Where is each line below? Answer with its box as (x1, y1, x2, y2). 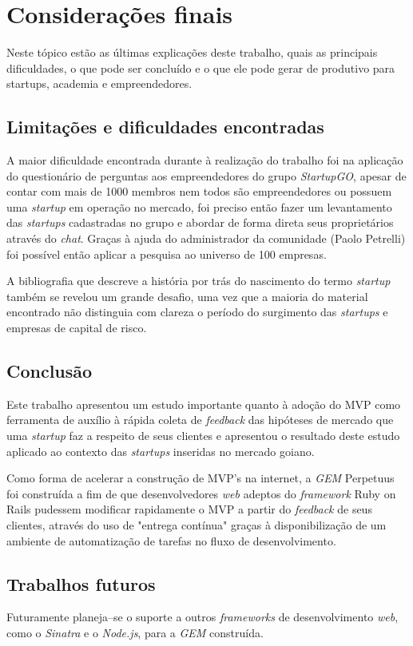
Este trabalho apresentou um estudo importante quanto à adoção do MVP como (6, 395, 401, 412)
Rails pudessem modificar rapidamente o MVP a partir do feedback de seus (6, 501, 372, 517)
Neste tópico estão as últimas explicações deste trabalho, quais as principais (6, 44, 378, 61)
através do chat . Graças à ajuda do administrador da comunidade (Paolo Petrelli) (6, 230, 406, 247)
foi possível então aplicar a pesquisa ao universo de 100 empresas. (6, 245, 327, 262)
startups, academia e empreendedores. (6, 75, 193, 92)
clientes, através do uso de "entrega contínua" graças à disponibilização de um (6, 517, 387, 533)
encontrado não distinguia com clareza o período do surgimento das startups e (6, 303, 388, 320)
